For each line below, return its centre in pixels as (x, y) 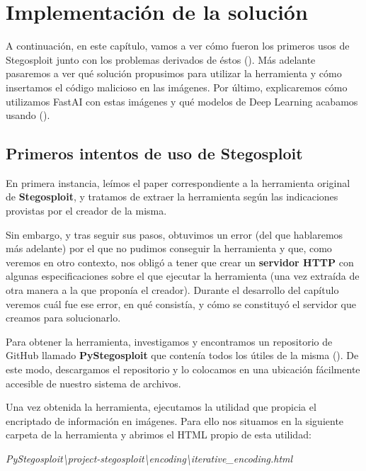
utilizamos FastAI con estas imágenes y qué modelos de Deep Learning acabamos (182, 101)
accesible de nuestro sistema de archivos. (93, 383)
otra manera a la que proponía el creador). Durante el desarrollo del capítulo (172, 290)
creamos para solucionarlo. (63, 318)
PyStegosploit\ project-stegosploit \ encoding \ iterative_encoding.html (149, 458)
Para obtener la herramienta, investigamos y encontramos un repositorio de (169, 341)
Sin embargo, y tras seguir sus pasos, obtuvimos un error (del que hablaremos (175, 234)
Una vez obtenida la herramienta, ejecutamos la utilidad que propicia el (161, 407)
